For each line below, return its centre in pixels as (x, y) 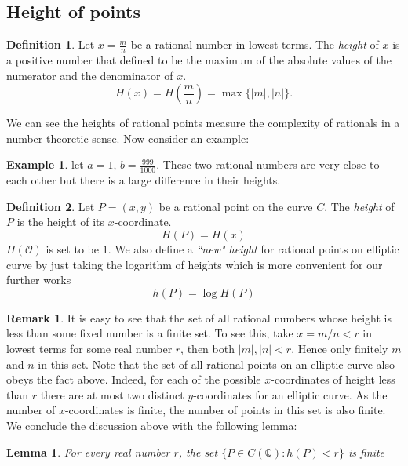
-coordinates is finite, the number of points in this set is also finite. (225, 410)
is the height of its (61, 222)
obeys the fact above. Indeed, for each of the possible (134, 379)
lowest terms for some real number (89, 348)
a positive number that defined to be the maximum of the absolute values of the (199, 60)
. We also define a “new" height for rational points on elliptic (253, 249)
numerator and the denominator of (90, 75)
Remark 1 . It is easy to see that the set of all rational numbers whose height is (199, 317)
